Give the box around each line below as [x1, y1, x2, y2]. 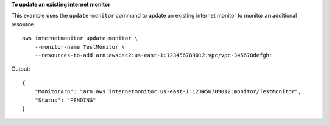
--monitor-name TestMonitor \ [34, 43, 125, 50]
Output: [11, 65, 30, 73]
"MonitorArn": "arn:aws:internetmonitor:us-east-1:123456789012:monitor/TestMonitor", [34, 88, 302, 95]
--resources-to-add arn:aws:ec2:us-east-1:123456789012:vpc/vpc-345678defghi [34, 52, 273, 59]
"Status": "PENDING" [34, 96, 96, 104]
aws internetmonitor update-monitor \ [22, 35, 138, 42]
